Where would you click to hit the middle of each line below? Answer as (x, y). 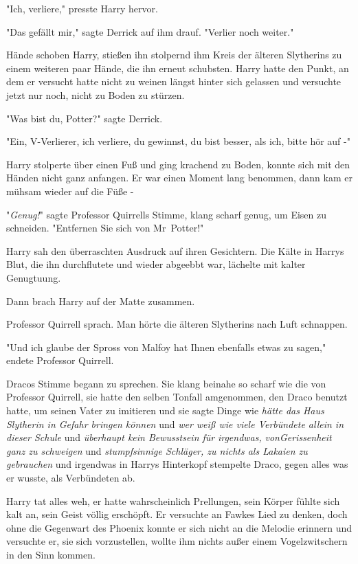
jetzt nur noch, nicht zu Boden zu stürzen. (96, 94)
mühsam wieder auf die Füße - (70, 191)
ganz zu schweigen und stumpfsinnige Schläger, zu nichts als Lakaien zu (157, 450)
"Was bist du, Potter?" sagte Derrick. (85, 118)
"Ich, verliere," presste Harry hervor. (82, 8)
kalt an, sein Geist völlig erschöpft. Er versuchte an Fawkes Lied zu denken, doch (177, 514)
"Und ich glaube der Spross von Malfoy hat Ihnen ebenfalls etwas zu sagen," (166, 347)
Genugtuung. (34, 277)
